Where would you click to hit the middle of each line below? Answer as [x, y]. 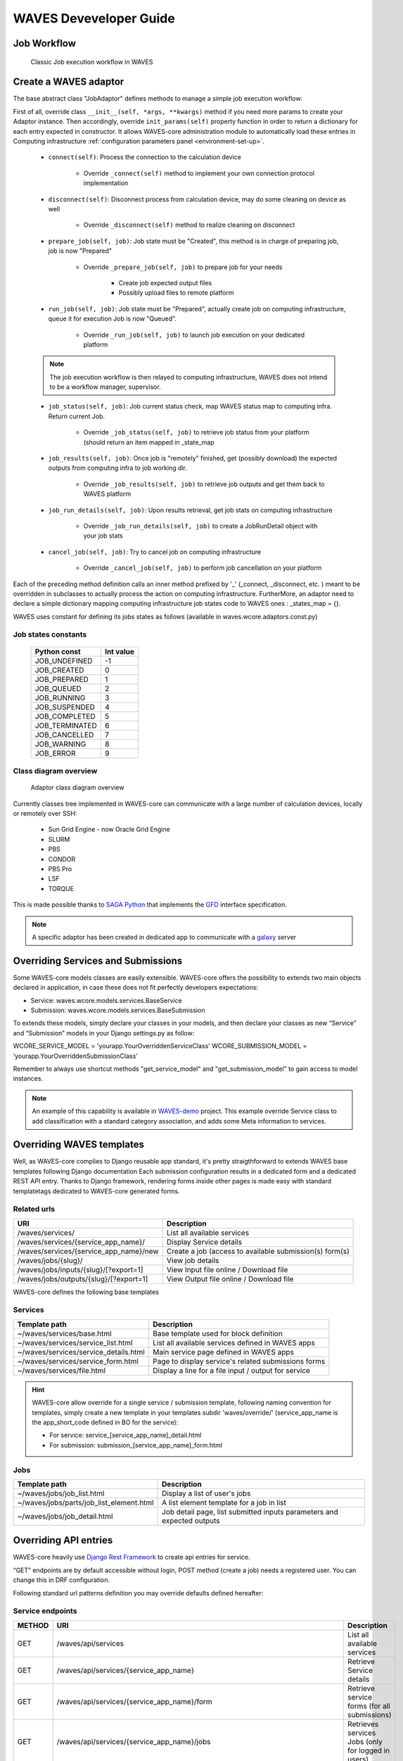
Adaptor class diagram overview [77, 788]
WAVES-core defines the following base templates [86, 1292]
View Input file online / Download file [227, 1269]
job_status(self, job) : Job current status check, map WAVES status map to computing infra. [190, 406]
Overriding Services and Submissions [98, 960]
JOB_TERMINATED [66, 726]
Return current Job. [77, 416]
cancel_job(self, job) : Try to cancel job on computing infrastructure [155, 552]
